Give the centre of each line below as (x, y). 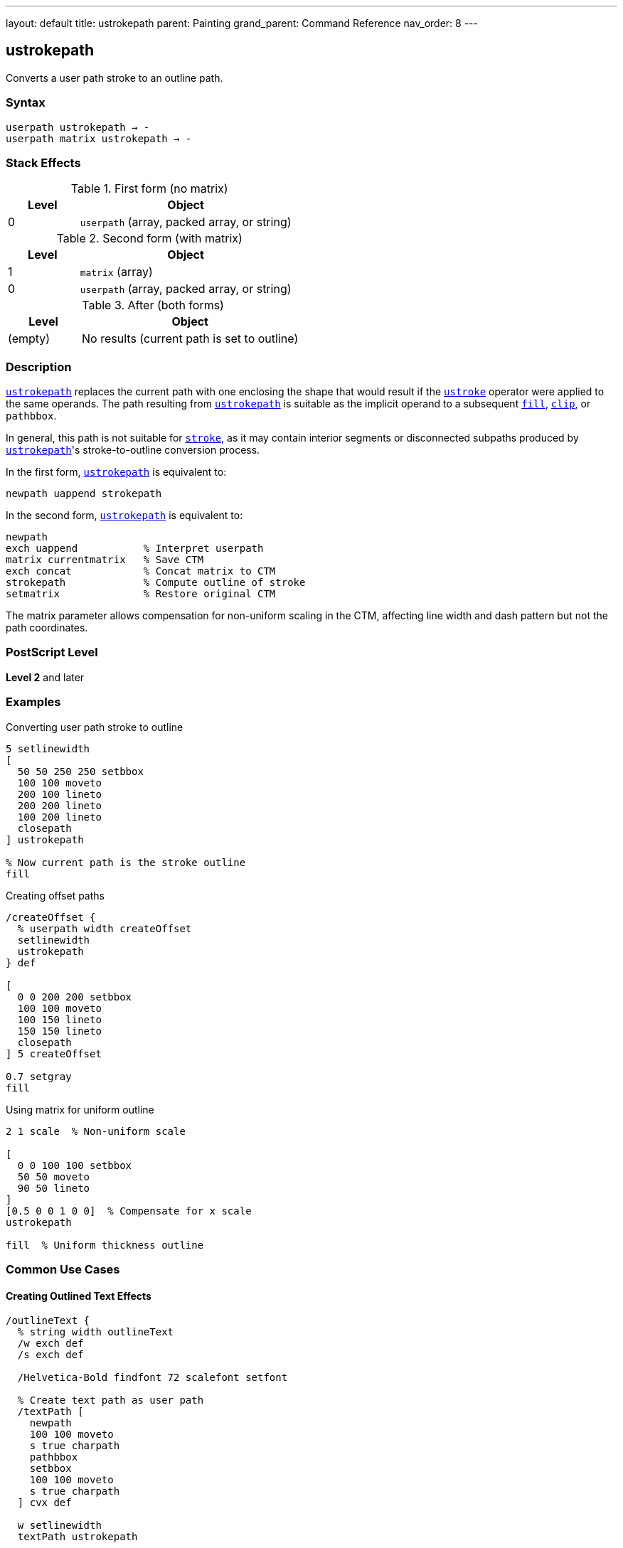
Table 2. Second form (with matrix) (149, 239)
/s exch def (50, 1355)
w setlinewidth (59, 1526)
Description (39, 367)
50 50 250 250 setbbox (80, 771)
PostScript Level (52, 652)
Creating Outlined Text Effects (79, 1296)
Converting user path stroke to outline (95, 727)
